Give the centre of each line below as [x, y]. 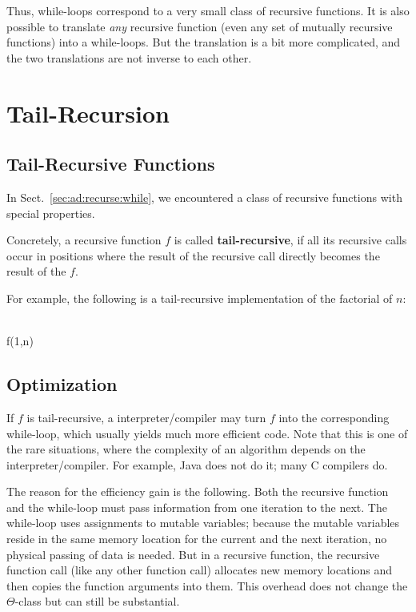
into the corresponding [334, 417]
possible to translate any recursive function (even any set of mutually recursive [200, 26]
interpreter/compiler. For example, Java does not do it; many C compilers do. [197, 464]
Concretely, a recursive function [84, 240]
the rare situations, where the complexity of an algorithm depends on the [186, 449]
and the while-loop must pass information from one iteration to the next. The [197, 507]
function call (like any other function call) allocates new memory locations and [200, 570]
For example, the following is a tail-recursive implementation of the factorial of [200, 298]
